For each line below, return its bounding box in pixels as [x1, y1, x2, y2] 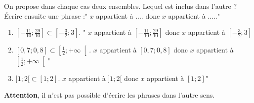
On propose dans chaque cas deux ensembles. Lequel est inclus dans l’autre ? [4, 1, 237, 11]
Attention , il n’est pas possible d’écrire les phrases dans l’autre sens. [4, 89, 215, 100]
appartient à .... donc [96, 10, 160, 21]
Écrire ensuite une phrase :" [4, 10, 88, 21]
